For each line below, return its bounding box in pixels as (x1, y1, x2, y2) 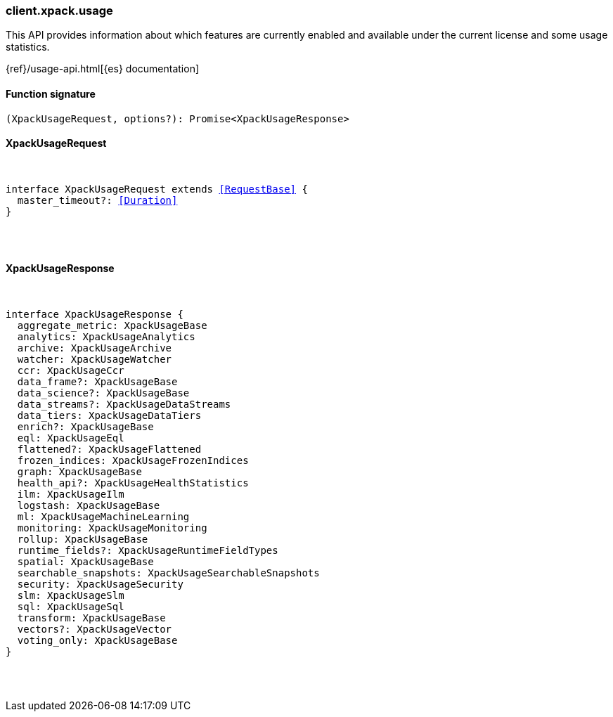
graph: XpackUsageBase (17, 466, 142, 478)
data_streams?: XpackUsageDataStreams (17, 399, 231, 411)
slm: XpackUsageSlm (17, 590, 124, 602)
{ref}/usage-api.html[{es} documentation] (6, 63, 200, 75)
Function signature (6, 87, 96, 100)
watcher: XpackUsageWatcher (17, 354, 172, 366)
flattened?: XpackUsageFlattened (17, 444, 202, 456)
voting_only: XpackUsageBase (17, 635, 178, 647)
